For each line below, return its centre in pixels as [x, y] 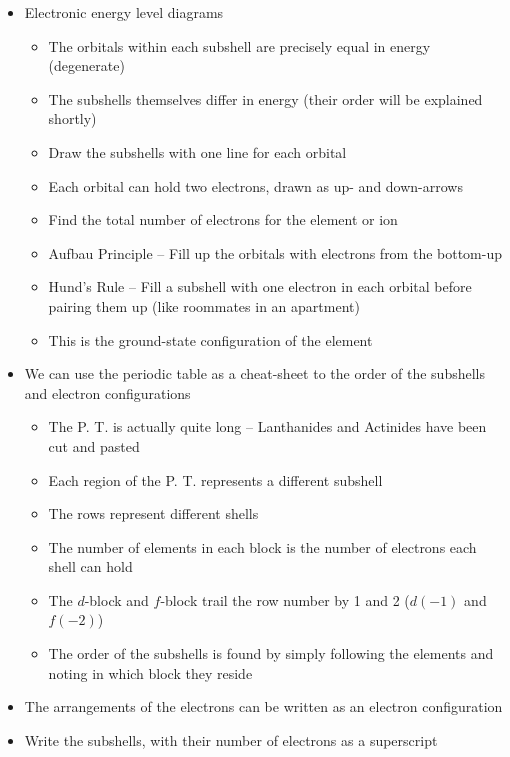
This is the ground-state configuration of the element [210, 339]
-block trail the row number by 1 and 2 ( [285, 599]
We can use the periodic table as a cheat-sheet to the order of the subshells [254, 373]
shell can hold [90, 566]
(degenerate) [86, 65]
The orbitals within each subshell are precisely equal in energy [239, 45]
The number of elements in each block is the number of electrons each [262, 546]
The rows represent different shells [153, 513]
